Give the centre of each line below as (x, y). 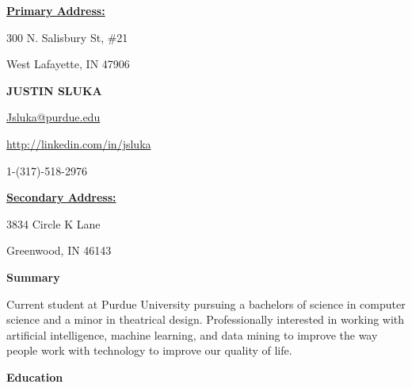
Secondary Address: (61, 197)
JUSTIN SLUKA (54, 90)
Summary (33, 277)
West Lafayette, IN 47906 (68, 64)
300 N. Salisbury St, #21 (67, 37)
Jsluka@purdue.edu (53, 117)
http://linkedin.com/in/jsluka (79, 143)
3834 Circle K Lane (53, 223)
